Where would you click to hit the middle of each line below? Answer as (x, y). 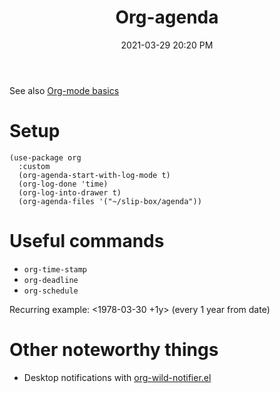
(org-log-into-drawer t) (70, 192)
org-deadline (51, 280)
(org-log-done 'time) (63, 184)
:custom (34, 166)
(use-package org (45, 157)
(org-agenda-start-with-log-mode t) (94, 175)
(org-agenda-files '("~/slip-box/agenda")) (110, 201)
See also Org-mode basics (64, 90)
